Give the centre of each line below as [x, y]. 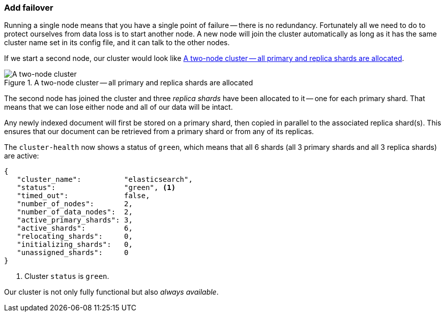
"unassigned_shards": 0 [73, 253]
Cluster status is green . [67, 276]
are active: [22, 156]
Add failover [29, 8]
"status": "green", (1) [96, 188]
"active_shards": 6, [75, 228]
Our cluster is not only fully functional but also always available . [111, 292]
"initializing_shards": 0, [75, 245]
